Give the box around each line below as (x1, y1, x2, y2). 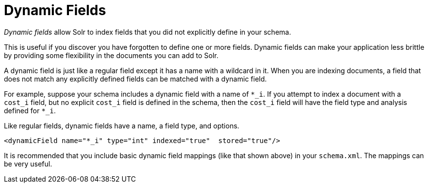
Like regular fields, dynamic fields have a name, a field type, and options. (4, 121, 240, 130)
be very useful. (4, 159, 52, 168)
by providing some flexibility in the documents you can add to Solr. (4, 51, 219, 60)
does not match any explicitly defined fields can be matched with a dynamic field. (4, 74, 267, 83)
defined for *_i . (4, 106, 56, 115)
